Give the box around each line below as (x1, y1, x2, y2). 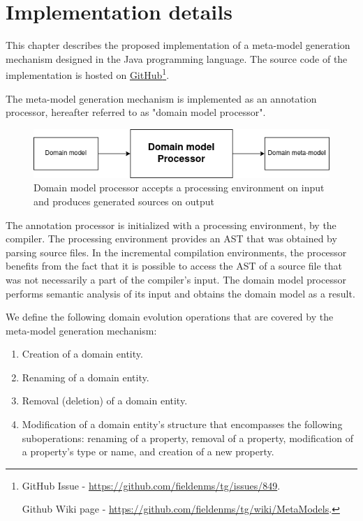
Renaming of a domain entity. (22, 369, 149, 384)
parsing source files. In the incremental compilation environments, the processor (6, 244, 347, 259)
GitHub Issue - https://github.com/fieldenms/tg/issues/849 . (22, 478, 281, 492)
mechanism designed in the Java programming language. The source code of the (6, 51, 348, 66)
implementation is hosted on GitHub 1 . (6, 66, 170, 82)
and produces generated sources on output (34, 193, 214, 208)
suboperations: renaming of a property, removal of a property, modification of (22, 430, 353, 445)
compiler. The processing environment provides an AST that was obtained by (6, 231, 337, 246)
